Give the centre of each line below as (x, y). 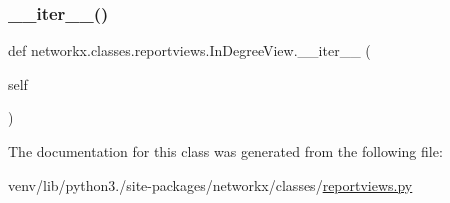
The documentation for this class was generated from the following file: (225, 151)
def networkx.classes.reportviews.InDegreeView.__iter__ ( (189, 50)
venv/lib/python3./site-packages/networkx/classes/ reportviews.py (210, 184)
